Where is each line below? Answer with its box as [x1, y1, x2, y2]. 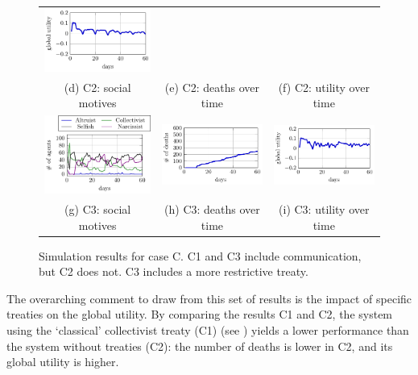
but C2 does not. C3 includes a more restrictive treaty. [39, 263, 308, 280]
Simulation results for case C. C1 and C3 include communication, [39, 247, 362, 264]
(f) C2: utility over [278, 78, 370, 95]
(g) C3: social [64, 200, 131, 217]
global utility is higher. [6, 353, 119, 370]
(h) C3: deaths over [164, 200, 260, 217]
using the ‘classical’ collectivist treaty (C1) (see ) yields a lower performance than [6, 322, 409, 338]
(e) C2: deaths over [164, 78, 259, 95]
